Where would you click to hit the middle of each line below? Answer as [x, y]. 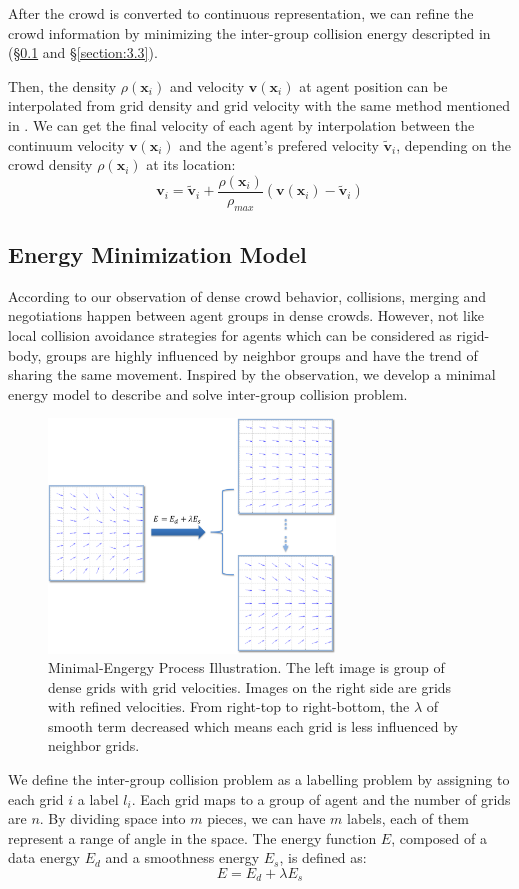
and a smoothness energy [182, 857]
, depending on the [453, 144]
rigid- [473, 335]
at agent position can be [373, 85]
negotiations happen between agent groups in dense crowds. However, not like [246, 315]
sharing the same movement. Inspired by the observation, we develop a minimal [252, 374]
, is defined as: [323, 857]
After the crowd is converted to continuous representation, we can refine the [241, 13]
